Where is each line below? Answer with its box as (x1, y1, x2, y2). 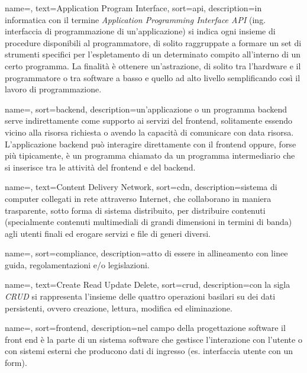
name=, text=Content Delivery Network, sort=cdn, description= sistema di (5, 181, 277, 193)
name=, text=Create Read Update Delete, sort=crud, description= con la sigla (5, 278, 290, 291)
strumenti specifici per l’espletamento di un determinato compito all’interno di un (5, 48, 301, 60)
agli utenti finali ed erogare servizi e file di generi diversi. (5, 227, 211, 239)
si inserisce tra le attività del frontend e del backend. (5, 160, 196, 173)
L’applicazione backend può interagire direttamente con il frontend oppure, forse (5, 137, 296, 150)
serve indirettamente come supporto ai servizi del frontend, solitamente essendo (5, 114, 292, 127)
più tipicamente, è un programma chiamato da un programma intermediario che (5, 149, 295, 162)
